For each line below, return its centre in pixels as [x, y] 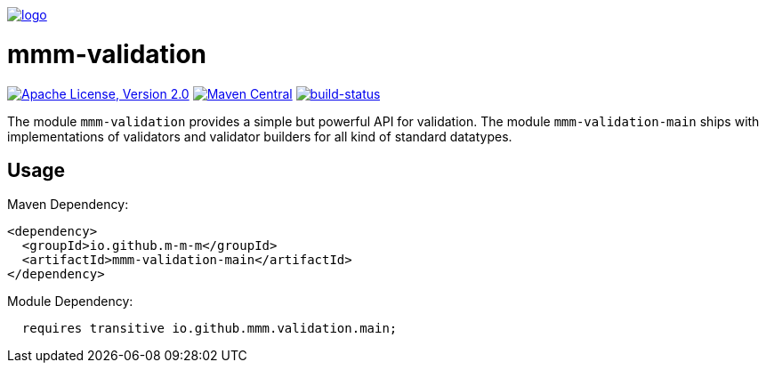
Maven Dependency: [68, 205]
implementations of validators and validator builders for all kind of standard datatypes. [260, 136]
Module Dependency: [70, 302]
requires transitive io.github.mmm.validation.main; [210, 329]
